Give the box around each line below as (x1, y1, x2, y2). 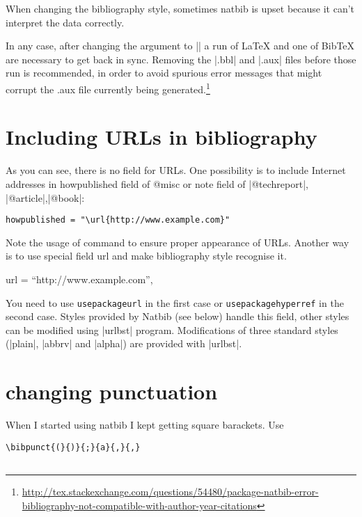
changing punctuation (6, 377, 218, 406)
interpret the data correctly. (6, 15, 125, 29)
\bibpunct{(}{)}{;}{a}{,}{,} (6, 442, 141, 452)
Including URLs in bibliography (6, 122, 317, 151)
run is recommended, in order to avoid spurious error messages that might (6, 65, 322, 80)
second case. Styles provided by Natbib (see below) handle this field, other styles (6, 309, 349, 324)
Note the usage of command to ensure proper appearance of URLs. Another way (6, 234, 349, 249)
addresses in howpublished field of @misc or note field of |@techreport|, (6, 176, 308, 191)
